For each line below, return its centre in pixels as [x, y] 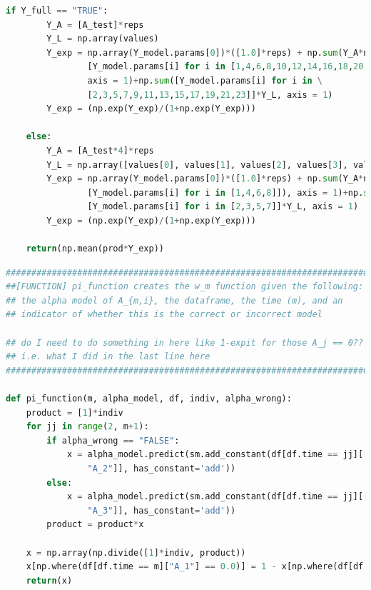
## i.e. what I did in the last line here [108, 357]
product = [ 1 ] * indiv [75, 412]
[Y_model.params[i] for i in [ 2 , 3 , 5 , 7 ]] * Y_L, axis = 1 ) [223, 207]
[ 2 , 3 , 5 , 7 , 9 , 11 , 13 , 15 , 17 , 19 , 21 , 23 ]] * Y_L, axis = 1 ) [210, 95]
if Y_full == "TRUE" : [57, 11]
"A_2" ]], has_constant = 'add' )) [162, 469]
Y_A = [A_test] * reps [95, 25]
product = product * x [95, 525]
